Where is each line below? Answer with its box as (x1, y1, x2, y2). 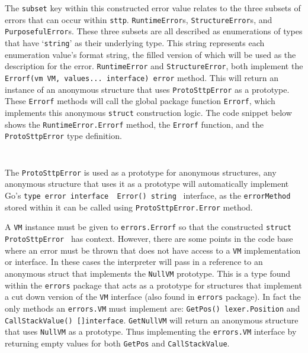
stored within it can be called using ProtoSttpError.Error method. (5, 200, 253, 213)
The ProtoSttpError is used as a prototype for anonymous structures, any (5, 166, 277, 178)
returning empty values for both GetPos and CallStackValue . (5, 336, 230, 349)
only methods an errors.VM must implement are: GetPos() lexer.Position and (5, 302, 300, 314)
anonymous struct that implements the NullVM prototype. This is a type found (5, 267, 291, 279)
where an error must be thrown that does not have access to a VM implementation (5, 244, 301, 256)
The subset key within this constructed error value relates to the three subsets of (5, 2, 301, 14)
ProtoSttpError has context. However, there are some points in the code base (5, 232, 293, 245)
